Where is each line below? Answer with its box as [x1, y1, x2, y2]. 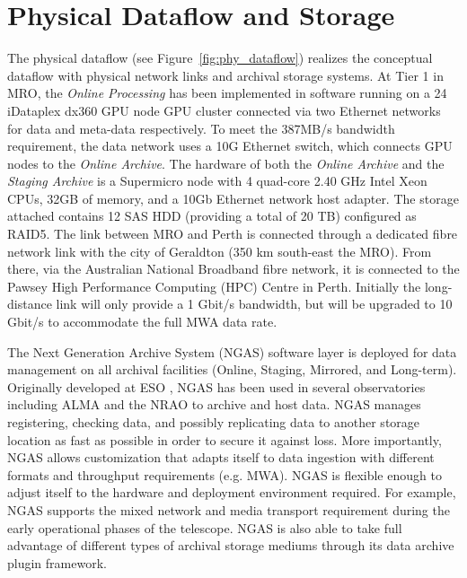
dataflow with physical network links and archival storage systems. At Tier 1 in [7, 66, 444, 84]
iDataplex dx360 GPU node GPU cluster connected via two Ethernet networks [7, 101, 441, 119]
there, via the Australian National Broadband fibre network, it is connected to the [7, 259, 460, 278]
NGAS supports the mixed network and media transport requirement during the [7, 500, 450, 519]
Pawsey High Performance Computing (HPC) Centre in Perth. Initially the [7, 276, 421, 295]
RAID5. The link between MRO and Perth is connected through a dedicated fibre [7, 224, 458, 243]
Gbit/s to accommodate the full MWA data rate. [7, 312, 278, 331]
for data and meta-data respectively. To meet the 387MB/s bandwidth [7, 118, 395, 137]
